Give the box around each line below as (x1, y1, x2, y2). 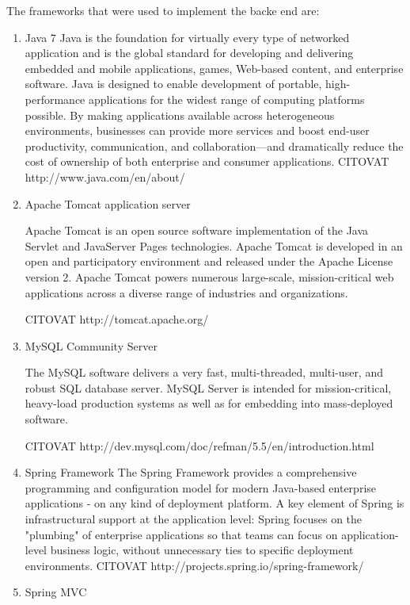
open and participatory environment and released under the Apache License (25, 253, 393, 270)
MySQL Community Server (25, 337, 158, 354)
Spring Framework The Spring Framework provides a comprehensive (25, 464, 357, 481)
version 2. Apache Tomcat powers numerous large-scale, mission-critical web (25, 268, 394, 285)
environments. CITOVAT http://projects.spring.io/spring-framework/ (25, 557, 364, 573)
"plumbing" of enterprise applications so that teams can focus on (25, 526, 338, 542)
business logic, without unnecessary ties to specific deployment (50, 542, 354, 558)
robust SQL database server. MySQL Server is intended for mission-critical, (25, 379, 392, 396)
